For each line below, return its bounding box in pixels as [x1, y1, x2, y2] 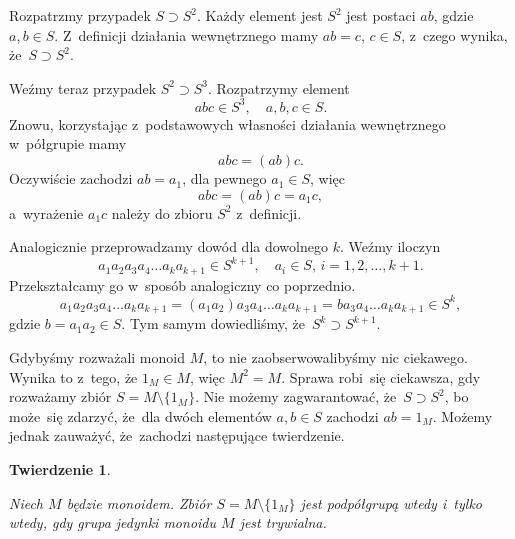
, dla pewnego [182, 168, 267, 189]
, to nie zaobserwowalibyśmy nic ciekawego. [203, 346, 468, 367]
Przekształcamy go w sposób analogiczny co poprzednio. [9, 274, 356, 295]
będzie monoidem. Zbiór [66, 492, 212, 513]
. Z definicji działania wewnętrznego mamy [54, 24, 319, 45]
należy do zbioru [111, 202, 213, 223]
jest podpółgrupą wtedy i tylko [300, 492, 482, 513]
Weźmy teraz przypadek [9, 77, 157, 98]
